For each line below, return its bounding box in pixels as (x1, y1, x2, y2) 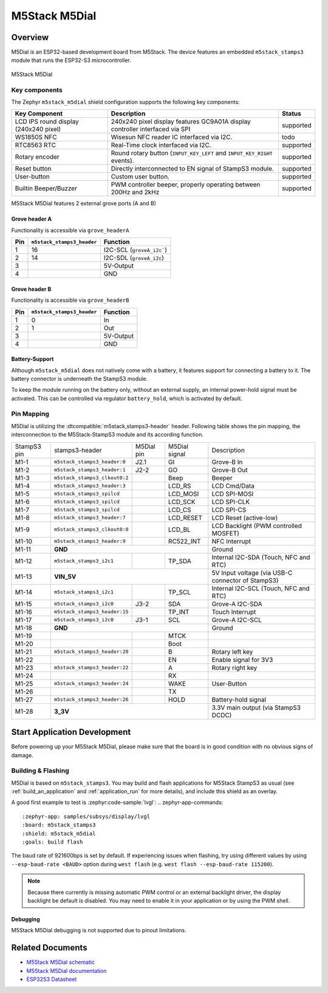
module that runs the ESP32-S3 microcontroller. (11, 56, 132, 64)
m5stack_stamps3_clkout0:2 (53, 474, 129, 481)
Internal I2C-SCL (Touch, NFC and (211, 584, 310, 592)
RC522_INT (168, 537, 201, 545)
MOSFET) (211, 529, 240, 537)
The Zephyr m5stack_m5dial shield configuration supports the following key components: (11, 98, 240, 106)
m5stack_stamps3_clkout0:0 (53, 526, 129, 533)
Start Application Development (11, 727, 131, 737)
